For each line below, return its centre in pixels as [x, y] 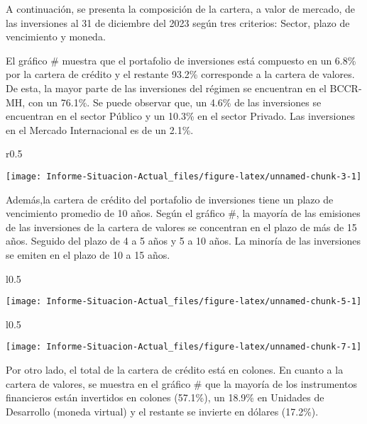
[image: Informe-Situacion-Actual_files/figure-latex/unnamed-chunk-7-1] [184, 347]
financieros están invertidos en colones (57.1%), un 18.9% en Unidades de [165, 397]
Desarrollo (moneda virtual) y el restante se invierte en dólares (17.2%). [162, 411]
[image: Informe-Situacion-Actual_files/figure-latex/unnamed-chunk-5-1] [184, 302]
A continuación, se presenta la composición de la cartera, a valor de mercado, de [180, 9]
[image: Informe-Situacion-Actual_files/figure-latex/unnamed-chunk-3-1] [184, 176]
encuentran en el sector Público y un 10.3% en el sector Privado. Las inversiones [180, 116]
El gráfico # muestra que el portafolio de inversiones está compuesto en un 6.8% [181, 60]
